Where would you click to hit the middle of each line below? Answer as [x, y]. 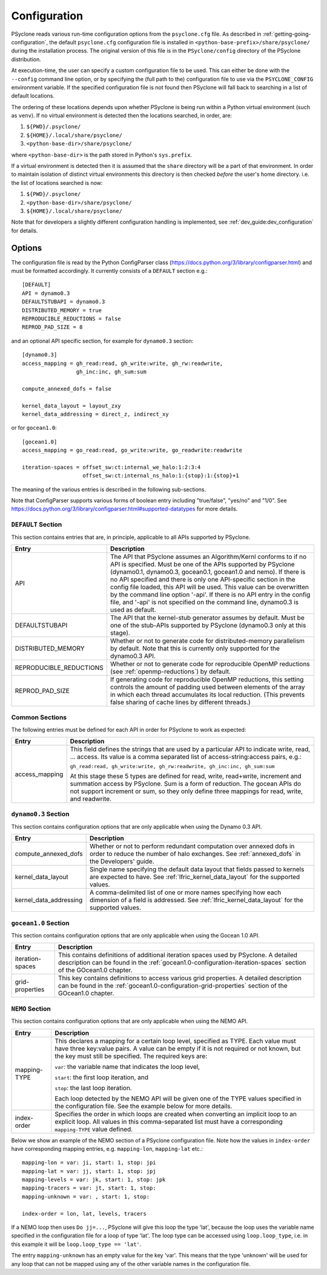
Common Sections [39, 717]
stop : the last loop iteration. [94, 1088]
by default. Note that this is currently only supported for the [195, 648]
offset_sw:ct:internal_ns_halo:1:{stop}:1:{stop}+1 [161, 476]
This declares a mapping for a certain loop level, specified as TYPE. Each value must [175, 1041]
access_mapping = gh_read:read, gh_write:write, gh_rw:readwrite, [123, 363]
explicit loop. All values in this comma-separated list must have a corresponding [169, 1122]
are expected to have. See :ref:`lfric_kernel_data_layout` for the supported [195, 877]
